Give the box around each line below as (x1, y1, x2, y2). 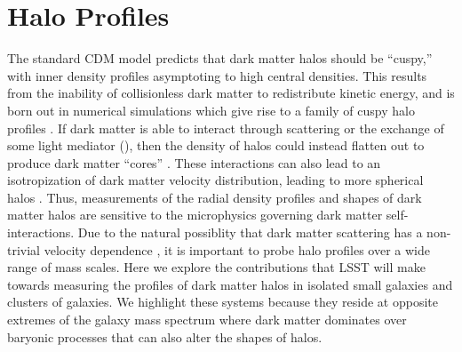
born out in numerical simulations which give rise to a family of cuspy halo (7, 100, 415, 119)
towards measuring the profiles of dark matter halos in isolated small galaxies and (7, 275, 453, 293)
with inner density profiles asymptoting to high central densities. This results (7, 66, 427, 84)
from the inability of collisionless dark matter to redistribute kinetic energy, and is (7, 84, 455, 102)
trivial (7, 240, 41, 259)
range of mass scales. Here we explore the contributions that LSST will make (7, 258, 426, 276)
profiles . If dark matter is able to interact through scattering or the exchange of (7, 118, 444, 137)
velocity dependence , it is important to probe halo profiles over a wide (44, 240, 430, 259)
